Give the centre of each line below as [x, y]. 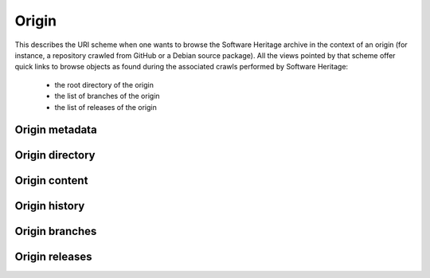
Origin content [51, 180]
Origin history [50, 206]
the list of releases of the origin [106, 107]
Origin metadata [56, 130]
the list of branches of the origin [107, 96]
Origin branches [56, 231]
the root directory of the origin [104, 84]
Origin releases [53, 257]
